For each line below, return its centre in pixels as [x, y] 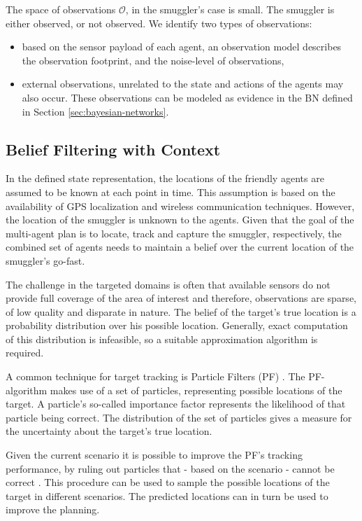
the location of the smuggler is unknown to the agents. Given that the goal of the [180, 220]
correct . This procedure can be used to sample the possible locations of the [168, 482]
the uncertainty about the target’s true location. [109, 431]
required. [25, 353]
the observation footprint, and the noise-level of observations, [153, 60]
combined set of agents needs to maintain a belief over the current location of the [180, 247]
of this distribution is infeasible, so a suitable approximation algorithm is [162, 339]
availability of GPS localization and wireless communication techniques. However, [180, 206]
